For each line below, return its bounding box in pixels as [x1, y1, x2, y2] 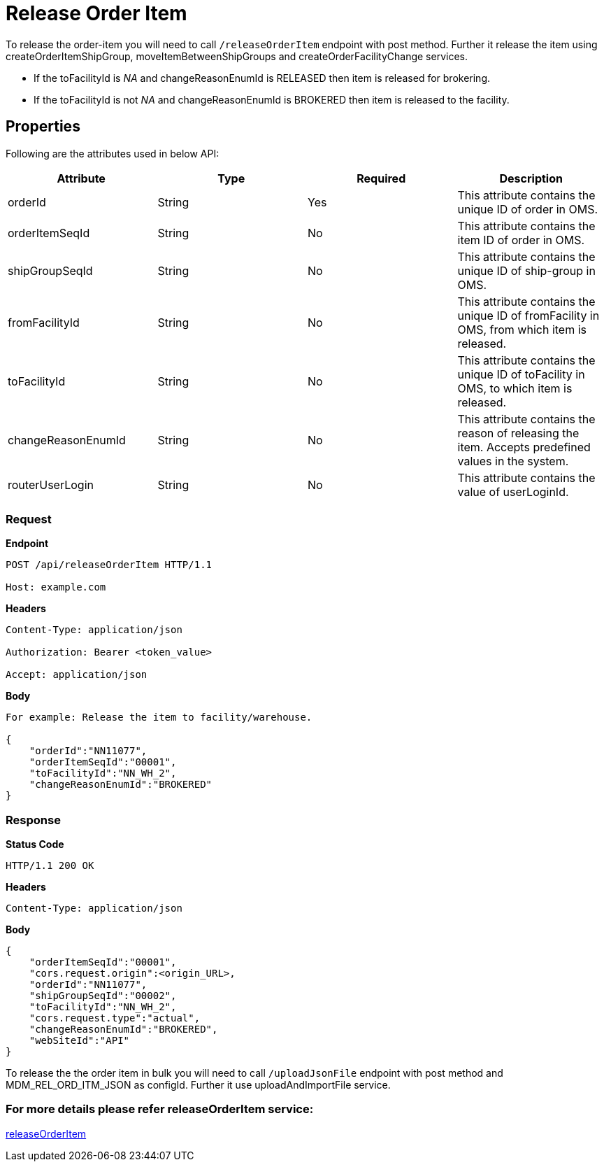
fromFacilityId [8, 315, 80, 330]
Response [6, 812, 61, 827]
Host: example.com [6, 581, 106, 593]
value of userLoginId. [457, 484, 569, 499]
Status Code [6, 838, 64, 851]
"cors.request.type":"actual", [29, 1012, 201, 1024]
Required [357, 171, 406, 185]
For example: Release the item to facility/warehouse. [6, 712, 312, 723]
